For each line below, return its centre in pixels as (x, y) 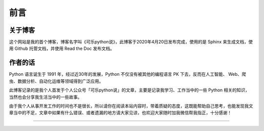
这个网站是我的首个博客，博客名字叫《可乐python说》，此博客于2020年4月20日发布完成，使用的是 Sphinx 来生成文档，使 (131, 42)
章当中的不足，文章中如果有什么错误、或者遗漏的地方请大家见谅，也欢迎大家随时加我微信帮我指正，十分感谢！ (120, 113)
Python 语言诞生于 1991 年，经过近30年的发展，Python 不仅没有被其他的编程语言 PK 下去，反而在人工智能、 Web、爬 (128, 74)
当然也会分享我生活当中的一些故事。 (45, 97)
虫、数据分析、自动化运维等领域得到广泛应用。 (56, 81)
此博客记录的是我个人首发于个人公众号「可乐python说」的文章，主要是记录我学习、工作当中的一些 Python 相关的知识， (129, 90)
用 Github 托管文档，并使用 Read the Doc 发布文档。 (62, 48)
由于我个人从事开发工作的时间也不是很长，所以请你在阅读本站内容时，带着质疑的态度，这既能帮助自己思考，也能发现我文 (131, 106)
